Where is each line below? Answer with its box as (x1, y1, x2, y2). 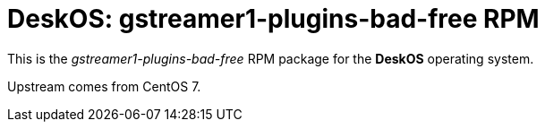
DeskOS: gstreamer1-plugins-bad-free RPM (7, 4, 540, 34)
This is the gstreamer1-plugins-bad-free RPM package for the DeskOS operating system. (7, 50, 534, 66)
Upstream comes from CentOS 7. (7, 78, 201, 94)
